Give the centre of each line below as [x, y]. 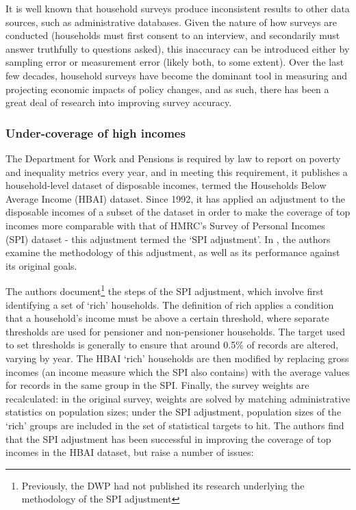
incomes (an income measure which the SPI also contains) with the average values [178, 371]
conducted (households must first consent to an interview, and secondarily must [173, 35]
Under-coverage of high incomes [96, 132]
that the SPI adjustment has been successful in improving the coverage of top [168, 438]
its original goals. [41, 265]
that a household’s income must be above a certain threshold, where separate [167, 318]
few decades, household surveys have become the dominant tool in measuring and [176, 75]
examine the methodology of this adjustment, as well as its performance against [173, 252]
